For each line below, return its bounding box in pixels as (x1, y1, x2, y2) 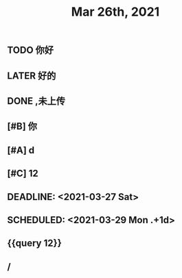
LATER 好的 (7, 70, 56, 81)
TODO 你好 (7, 45, 54, 56)
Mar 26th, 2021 (71, 4, 160, 20)
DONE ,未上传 (7, 95, 66, 107)
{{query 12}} (7, 238, 62, 249)
